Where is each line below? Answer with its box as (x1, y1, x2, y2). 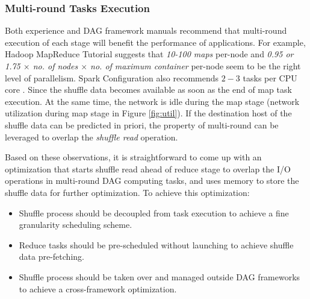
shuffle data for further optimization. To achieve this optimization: (5, 186, 250, 198)
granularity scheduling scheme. (19, 218, 132, 231)
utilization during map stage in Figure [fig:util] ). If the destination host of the (5, 107, 292, 119)
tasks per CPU (243, 71, 297, 84)
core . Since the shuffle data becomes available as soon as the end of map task (5, 83, 292, 96)
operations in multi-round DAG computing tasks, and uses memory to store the (5, 174, 299, 187)
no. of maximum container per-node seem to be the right (90, 60, 301, 72)
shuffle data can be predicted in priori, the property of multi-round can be (5, 118, 279, 131)
